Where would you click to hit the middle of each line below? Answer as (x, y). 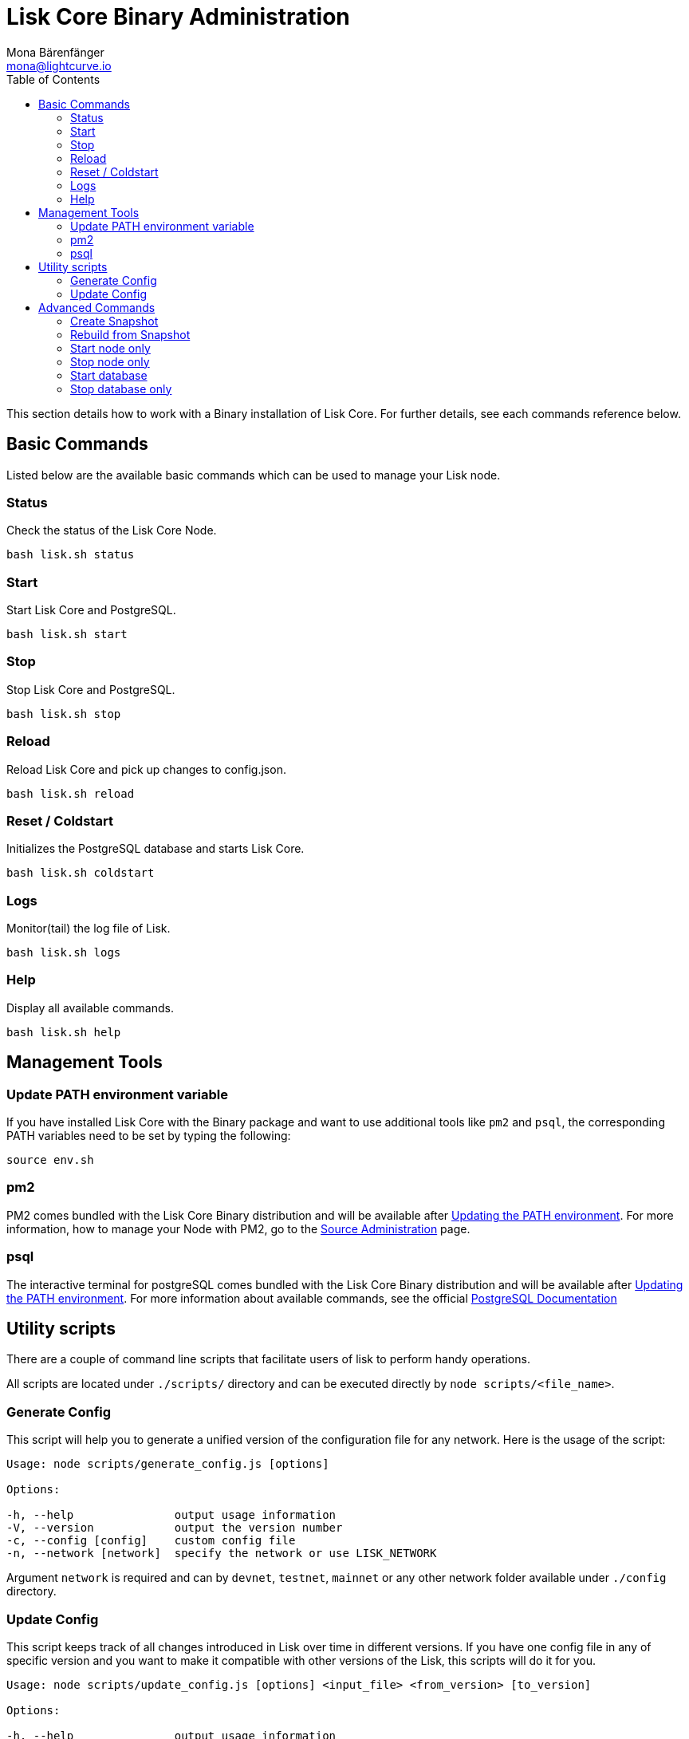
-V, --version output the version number (175, 1528)
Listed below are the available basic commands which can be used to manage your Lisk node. (254, 475)
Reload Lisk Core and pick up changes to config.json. (146, 769)
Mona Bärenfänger (55, 52)
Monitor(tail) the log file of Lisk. (89, 929)
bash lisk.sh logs (64, 953)
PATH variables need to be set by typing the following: (149, 1136)
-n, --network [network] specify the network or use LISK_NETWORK (222, 1554)
